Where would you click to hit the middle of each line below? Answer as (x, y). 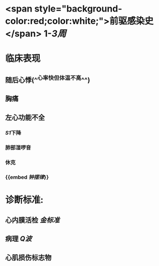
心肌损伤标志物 (28, 257)
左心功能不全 (25, 117)
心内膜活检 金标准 (32, 220)
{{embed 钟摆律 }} (27, 177)
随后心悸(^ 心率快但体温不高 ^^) (48, 79)
